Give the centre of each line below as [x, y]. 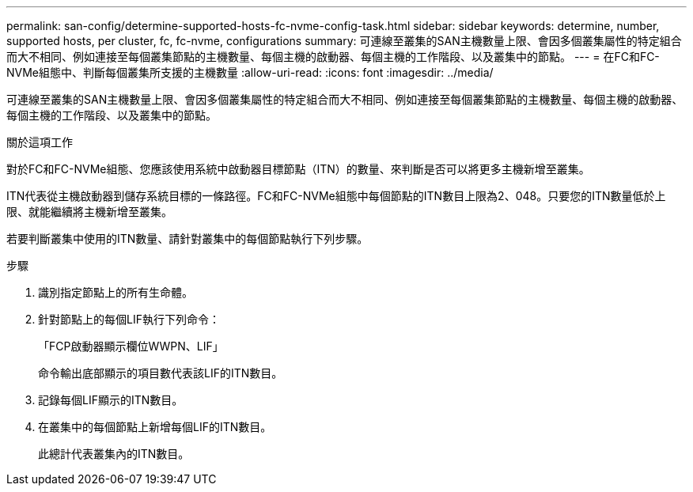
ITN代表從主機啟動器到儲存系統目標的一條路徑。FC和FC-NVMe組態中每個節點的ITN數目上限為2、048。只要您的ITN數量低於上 [336, 196]
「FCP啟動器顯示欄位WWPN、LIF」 [131, 346]
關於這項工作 [40, 142]
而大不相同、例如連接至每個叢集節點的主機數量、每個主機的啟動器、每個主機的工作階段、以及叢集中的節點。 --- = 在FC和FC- [333, 57]
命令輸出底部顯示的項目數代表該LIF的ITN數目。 [161, 373]
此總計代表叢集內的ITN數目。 [114, 454]
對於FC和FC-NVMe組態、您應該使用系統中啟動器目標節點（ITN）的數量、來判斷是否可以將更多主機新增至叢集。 [298, 169]
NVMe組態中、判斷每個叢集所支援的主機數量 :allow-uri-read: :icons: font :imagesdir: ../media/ [250, 72]
